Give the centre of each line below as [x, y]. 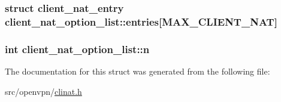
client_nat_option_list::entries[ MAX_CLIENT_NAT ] [141, 21]
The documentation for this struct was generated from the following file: [138, 71]
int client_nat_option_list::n [77, 49]
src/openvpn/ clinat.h [43, 91]
